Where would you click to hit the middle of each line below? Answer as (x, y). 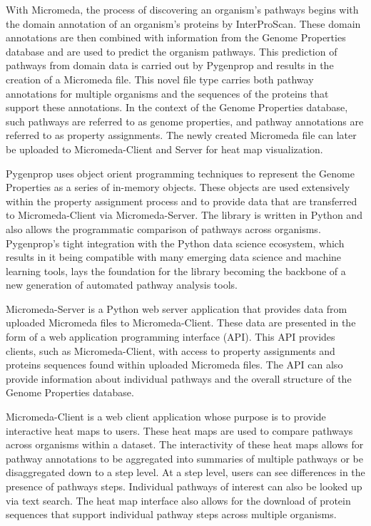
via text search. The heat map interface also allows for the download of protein (178, 500)
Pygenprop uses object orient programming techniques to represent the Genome (180, 173)
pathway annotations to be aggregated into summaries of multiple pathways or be (184, 458)
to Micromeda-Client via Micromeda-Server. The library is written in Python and (184, 215)
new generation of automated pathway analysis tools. (122, 285)
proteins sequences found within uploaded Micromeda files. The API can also (174, 365)
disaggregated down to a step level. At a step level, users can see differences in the (185, 472)
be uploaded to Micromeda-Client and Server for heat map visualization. (164, 149)
